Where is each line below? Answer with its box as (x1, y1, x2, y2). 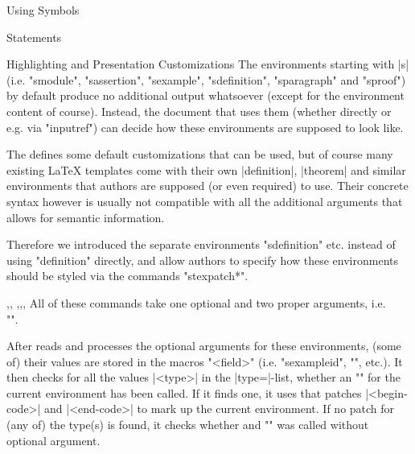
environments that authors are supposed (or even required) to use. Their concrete (6, 177, 409, 194)
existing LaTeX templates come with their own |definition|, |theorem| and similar (6, 161, 406, 178)
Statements (6, 28, 62, 45)
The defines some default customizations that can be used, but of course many (6, 146, 393, 163)
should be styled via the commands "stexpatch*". (6, 267, 249, 284)
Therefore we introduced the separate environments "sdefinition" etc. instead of (6, 236, 396, 253)
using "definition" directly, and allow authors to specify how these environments (6, 251, 399, 268)
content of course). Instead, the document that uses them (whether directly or (6, 102, 392, 119)
